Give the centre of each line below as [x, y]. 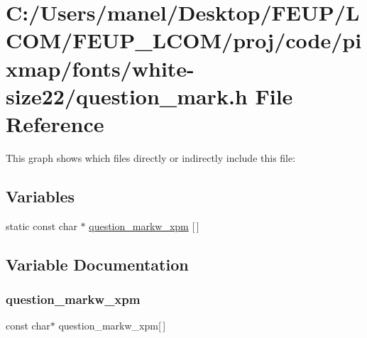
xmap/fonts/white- [100, 68]
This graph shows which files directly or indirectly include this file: [151, 157]
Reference [55, 123]
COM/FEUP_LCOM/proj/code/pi [184, 40]
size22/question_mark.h [127, 96]
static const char [42, 225]
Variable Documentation [97, 264]
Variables [40, 196]
